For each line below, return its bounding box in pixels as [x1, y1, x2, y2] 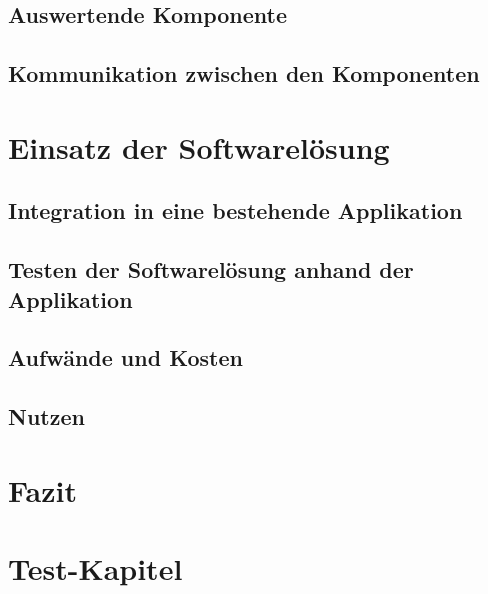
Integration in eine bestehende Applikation [8, 195, 463, 226]
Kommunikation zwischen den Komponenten [8, 58, 480, 89]
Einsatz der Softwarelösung [8, 126, 390, 167]
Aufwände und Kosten [8, 342, 243, 373]
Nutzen [8, 401, 85, 432]
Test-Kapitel [8, 548, 183, 589]
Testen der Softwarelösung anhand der [8, 254, 414, 285]
